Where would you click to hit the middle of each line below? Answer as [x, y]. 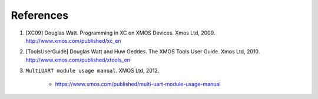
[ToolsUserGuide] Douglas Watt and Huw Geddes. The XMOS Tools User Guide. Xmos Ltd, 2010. [143, 52]
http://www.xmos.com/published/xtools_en [78, 60]
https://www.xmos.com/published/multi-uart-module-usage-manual [138, 84]
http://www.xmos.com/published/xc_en [73, 40]
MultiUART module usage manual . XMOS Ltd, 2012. [92, 71]
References [40, 15]
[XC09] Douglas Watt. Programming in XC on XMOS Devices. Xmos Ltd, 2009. [120, 33]
